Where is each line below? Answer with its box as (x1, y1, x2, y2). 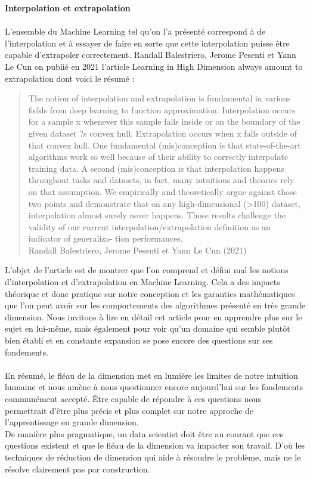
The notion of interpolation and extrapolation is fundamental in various (28, 92, 291, 104)
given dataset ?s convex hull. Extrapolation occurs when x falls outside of (28, 126, 297, 139)
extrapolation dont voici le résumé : (5, 72, 135, 84)
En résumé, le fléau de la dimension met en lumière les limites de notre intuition (5, 369, 298, 381)
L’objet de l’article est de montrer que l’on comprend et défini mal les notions (5, 264, 289, 276)
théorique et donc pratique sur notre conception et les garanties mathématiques (5, 287, 295, 299)
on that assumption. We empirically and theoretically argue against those (28, 185, 297, 197)
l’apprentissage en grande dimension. (5, 416, 139, 428)
